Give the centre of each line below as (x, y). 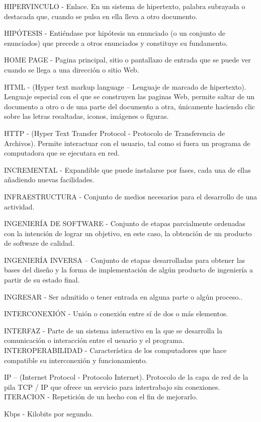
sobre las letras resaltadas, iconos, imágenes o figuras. (86, 116)
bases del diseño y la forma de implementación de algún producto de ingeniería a (129, 270)
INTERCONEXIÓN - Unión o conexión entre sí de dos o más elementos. (116, 313)
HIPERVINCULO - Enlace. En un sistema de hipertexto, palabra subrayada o (125, 6)
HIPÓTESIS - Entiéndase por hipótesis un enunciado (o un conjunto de (115, 33)
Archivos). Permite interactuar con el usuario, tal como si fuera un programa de (127, 143)
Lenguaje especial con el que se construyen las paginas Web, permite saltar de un (129, 96)
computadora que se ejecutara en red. (62, 153)
